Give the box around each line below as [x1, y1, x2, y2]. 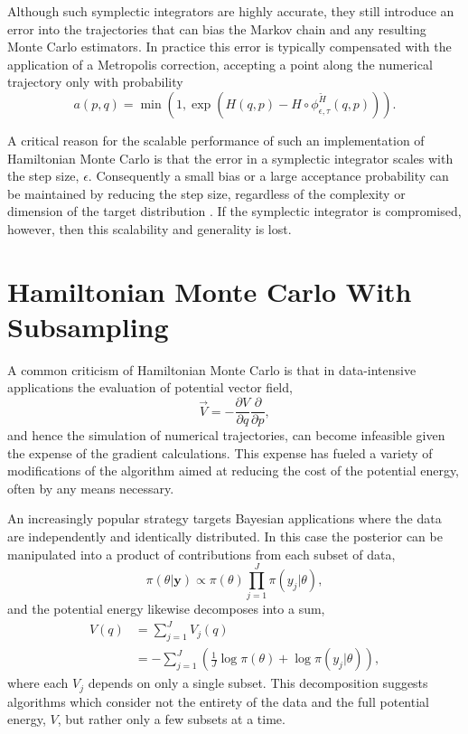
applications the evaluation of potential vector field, [7, 378, 293, 397]
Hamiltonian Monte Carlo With [7, 272, 412, 309]
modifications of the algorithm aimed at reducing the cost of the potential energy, [7, 461, 460, 480]
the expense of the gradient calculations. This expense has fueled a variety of [7, 443, 433, 462]
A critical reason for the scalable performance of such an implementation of [7, 130, 425, 149]
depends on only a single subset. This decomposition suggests [88, 673, 428, 692]
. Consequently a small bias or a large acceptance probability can [88, 166, 449, 185]
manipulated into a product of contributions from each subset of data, [7, 544, 396, 563]
